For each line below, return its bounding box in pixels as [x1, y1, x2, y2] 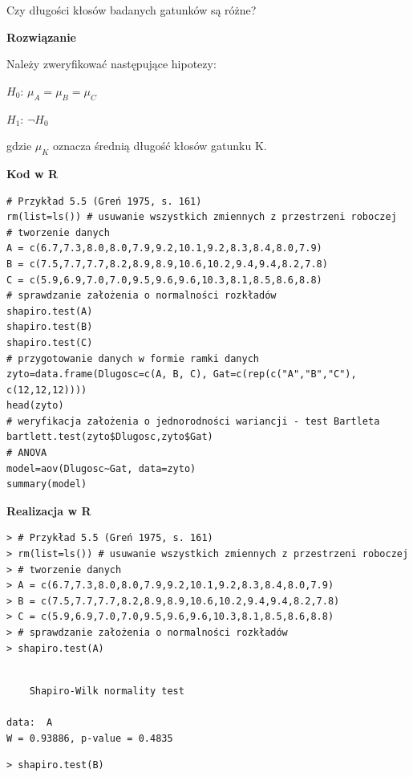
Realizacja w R [6, 502, 91, 519]
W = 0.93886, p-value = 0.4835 [6, 732, 173, 744]
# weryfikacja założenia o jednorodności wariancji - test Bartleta [6, 415, 380, 427]
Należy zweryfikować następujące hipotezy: [6, 55, 217, 72]
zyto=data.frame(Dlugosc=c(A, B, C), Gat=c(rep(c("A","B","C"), [6, 368, 357, 380]
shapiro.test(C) [6, 336, 93, 348]
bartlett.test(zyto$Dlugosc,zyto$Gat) [6, 431, 213, 443]
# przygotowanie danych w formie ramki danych [6, 352, 259, 364]
